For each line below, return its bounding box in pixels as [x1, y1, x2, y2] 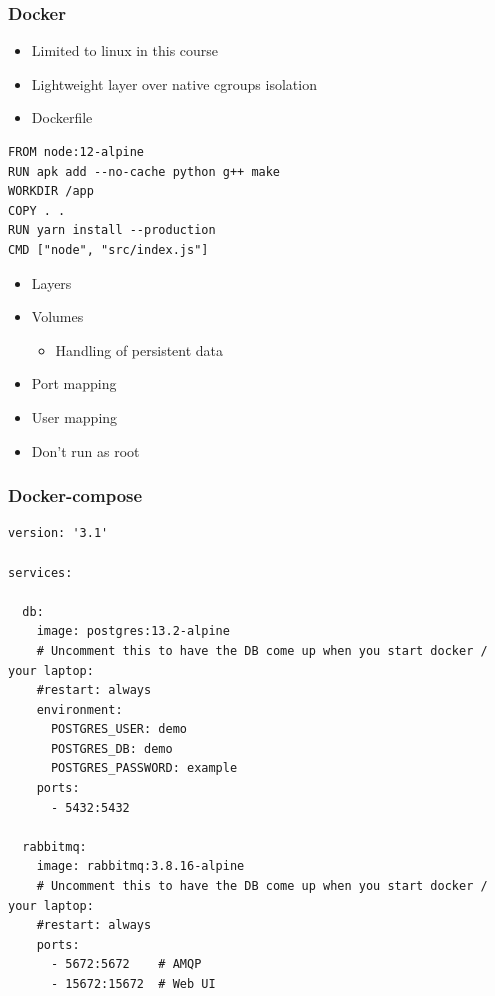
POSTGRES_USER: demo [50, 722, 187, 737]
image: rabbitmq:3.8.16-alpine [36, 859, 245, 874]
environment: [36, 702, 123, 717]
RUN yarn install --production [8, 223, 216, 238]
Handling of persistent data [55, 339, 224, 360]
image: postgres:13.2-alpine [36, 624, 230, 639]
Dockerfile [31, 107, 93, 128]
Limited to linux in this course [31, 40, 219, 61]
